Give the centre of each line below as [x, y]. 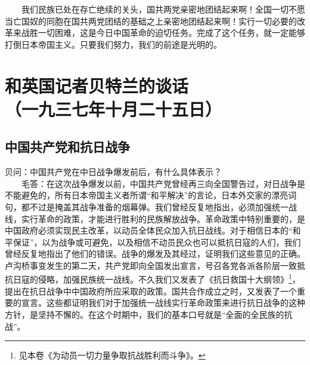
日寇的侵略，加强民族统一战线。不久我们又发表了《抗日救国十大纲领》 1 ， [156, 278]
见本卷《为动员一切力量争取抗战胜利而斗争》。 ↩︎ [112, 355]
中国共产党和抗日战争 [67, 147]
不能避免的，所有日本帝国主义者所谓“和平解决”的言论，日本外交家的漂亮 [147, 195]
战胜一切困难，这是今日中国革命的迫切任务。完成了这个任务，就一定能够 [163, 33]
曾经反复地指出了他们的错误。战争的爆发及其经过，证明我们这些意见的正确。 [155, 254]
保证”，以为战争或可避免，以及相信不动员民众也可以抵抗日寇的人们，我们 [157, 242]
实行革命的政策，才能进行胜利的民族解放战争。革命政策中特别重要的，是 [163, 218]
